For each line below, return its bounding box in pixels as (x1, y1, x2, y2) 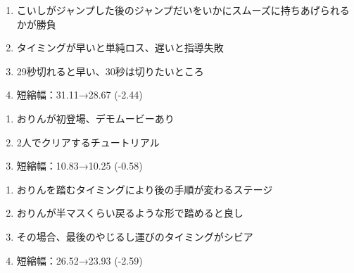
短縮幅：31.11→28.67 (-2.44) (16, 87, 143, 102)
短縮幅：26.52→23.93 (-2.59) (16, 253, 143, 267)
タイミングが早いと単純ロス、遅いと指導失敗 (16, 40, 224, 55)
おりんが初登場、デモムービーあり (16, 110, 175, 125)
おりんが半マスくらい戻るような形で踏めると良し (16, 205, 244, 220)
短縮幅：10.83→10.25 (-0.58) (16, 158, 143, 173)
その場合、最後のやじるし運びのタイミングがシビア (16, 229, 253, 243)
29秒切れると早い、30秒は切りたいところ (16, 63, 204, 78)
